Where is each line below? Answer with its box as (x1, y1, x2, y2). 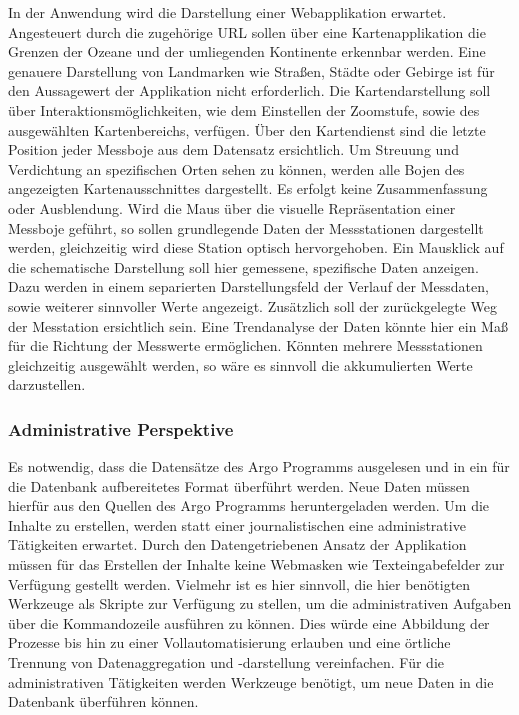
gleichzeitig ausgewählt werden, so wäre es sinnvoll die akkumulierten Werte (8, 354, 473, 375)
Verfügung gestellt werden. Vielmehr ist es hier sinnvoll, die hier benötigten (8, 573, 471, 594)
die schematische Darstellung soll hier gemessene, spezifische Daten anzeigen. (8, 256, 479, 277)
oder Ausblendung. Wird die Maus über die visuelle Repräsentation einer (8, 197, 456, 218)
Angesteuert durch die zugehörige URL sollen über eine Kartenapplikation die (8, 21, 486, 42)
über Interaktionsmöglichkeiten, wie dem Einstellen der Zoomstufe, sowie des (8, 99, 480, 120)
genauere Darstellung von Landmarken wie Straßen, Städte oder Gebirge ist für (8, 60, 495, 81)
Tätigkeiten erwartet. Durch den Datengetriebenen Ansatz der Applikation (8, 534, 467, 555)
